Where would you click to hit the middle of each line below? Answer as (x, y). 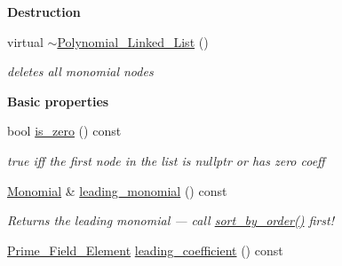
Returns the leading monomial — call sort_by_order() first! (171, 220)
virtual (25, 41)
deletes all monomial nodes (80, 71)
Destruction (44, 12)
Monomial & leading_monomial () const (117, 190)
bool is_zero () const (64, 131)
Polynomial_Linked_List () (133, 41)
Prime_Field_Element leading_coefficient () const (145, 250)
